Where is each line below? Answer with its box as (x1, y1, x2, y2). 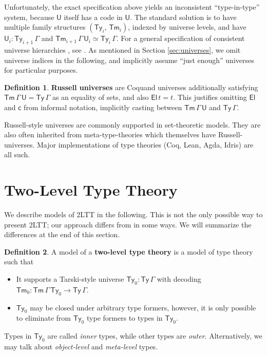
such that (4, 256, 34, 267)
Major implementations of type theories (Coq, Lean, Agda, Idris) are (36, 139, 254, 150)
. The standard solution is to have (130, 11, 237, 22)
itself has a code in (64, 11, 123, 22)
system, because (4, 11, 54, 22)
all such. (4, 149, 30, 160)
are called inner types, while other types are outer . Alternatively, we (47, 330, 262, 341)
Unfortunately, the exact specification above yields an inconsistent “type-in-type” (4, 2, 260, 12)
